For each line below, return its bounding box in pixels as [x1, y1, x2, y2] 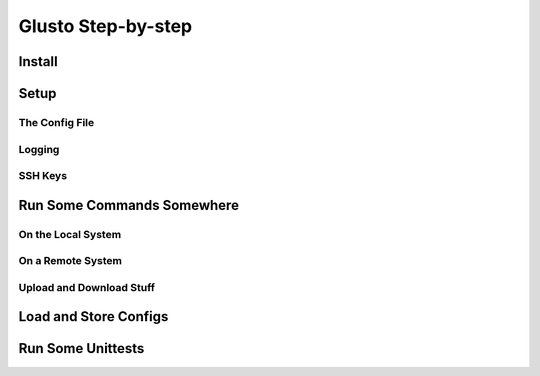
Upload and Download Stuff [18, 280, 155, 294]
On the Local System [18, 227, 122, 241]
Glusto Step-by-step [18, 15, 193, 37]
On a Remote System [18, 254, 122, 268]
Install [18, 53, 59, 70]
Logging [18, 142, 60, 156]
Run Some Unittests [18, 340, 145, 357]
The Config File [18, 115, 95, 129]
